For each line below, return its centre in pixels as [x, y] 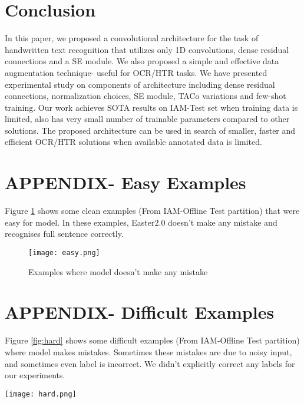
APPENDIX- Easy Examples [125, 182]
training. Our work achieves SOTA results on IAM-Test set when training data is [151, 107]
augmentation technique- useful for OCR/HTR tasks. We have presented [136, 72]
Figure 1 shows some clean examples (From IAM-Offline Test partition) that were [152, 211]
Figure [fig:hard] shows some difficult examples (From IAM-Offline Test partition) [152, 340]
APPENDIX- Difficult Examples [140, 312]
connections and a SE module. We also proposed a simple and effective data [142, 61]
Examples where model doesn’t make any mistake [118, 271]
